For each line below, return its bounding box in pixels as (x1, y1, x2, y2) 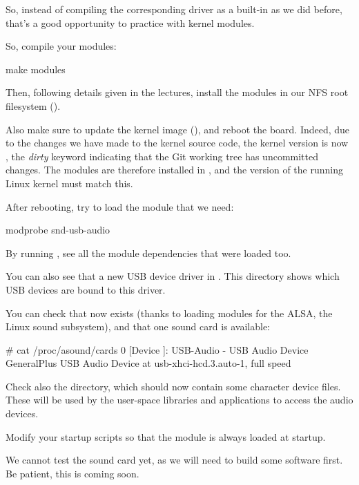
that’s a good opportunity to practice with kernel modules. (6, 15, 255, 30)
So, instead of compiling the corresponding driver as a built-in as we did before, (6, 2, 342, 16)
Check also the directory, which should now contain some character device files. (6, 379, 341, 393)
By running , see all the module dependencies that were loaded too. (6, 245, 291, 260)
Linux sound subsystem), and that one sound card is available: (6, 319, 270, 334)
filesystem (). (6, 98, 61, 113)
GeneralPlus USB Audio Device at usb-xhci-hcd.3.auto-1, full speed (6, 356, 291, 370)
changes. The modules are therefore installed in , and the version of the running (6, 162, 343, 177)
